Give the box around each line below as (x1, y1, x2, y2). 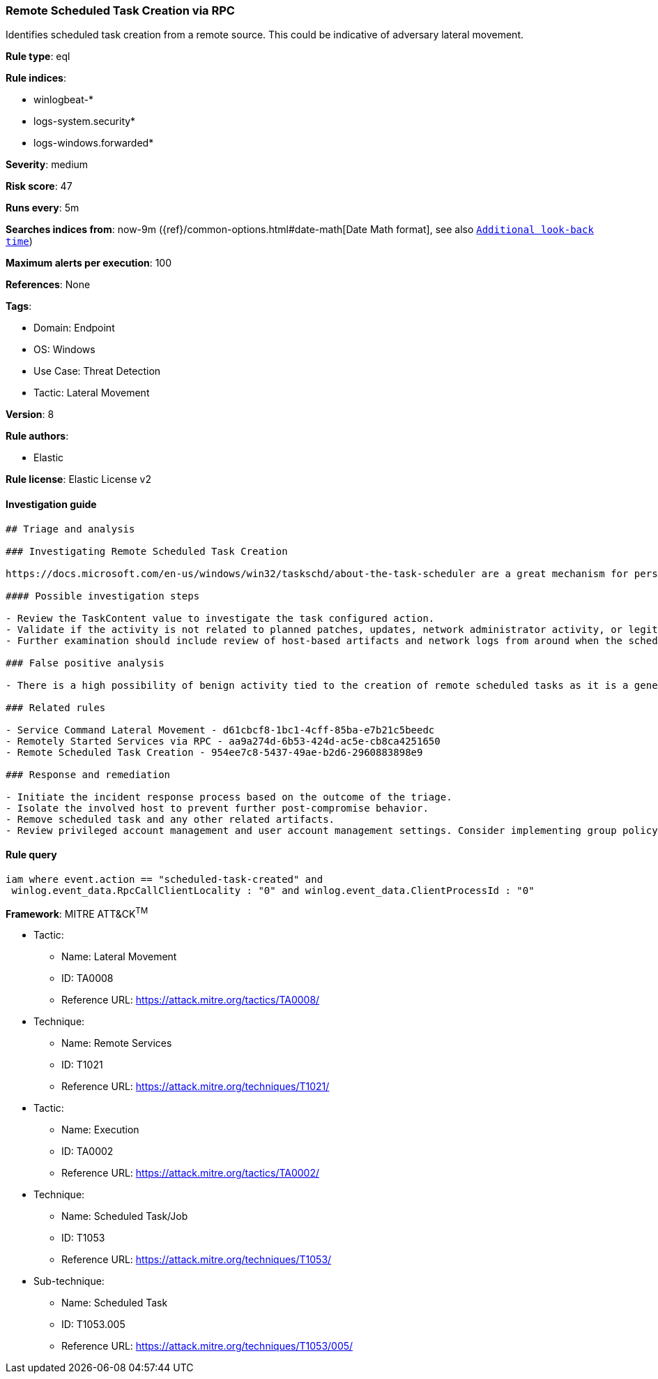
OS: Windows (33, 343, 95, 356)
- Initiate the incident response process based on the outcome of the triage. (6, 791, 452, 803)
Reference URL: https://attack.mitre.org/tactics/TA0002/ (61, 1167, 320, 1179)
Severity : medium (6, 158, 89, 171)
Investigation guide (6, 498, 97, 510)
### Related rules (6, 701, 106, 713)
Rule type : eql (6, 50, 70, 63)
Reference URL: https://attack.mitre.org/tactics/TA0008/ (61, 994, 320, 1006)
